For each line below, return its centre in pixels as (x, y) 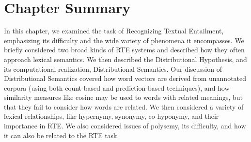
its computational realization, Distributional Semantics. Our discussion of (113, 69)
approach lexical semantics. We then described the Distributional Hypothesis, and (125, 59)
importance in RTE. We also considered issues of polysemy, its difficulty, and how (125, 126)
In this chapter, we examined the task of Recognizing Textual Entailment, (114, 31)
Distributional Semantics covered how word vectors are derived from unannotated (125, 78)
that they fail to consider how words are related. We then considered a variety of (124, 106)
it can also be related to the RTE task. (62, 135)
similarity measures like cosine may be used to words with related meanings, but (123, 97)
